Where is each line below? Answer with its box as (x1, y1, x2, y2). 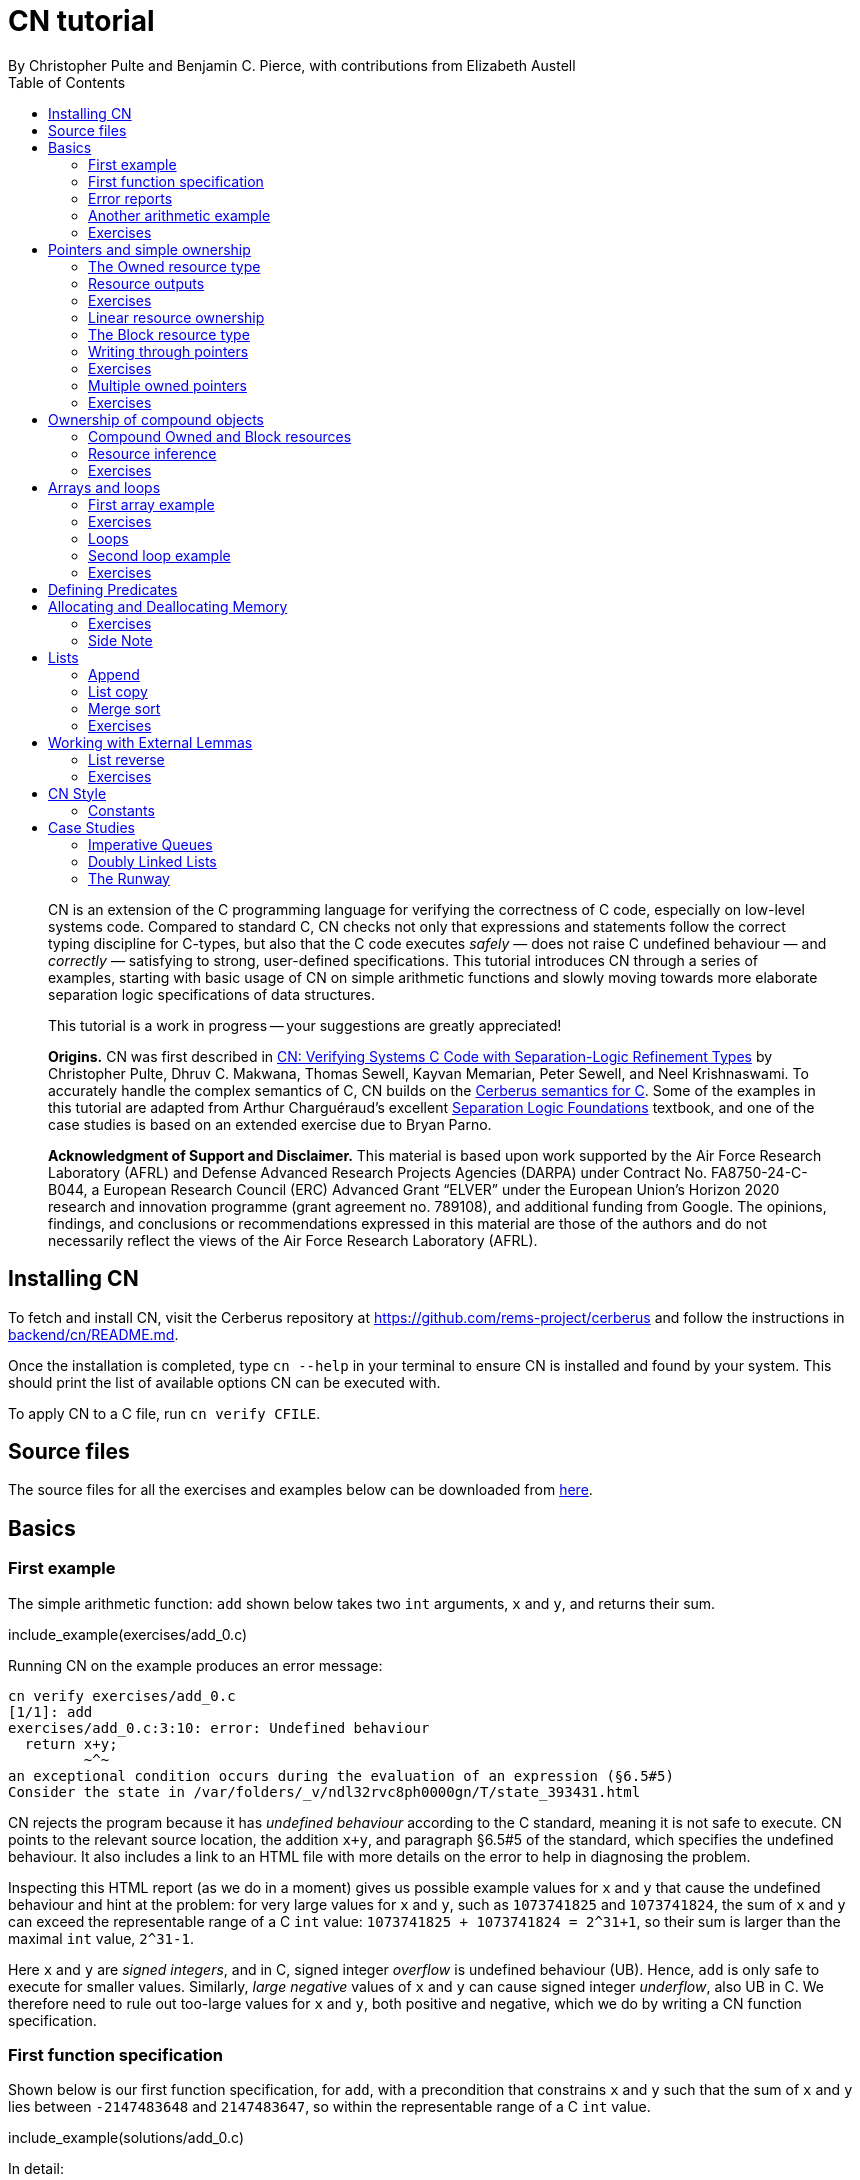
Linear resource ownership (88, 308, 265, 326)
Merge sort (88, 699, 161, 717)
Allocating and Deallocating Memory (48, 597, 288, 615)
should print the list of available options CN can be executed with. (8, 1373, 441, 1391)
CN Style (48, 784, 107, 802)
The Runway (88, 869, 170, 887)
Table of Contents (8, 73, 126, 91)
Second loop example (88, 546, 231, 564)
